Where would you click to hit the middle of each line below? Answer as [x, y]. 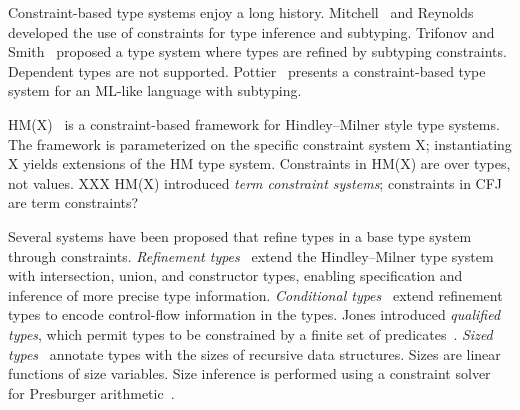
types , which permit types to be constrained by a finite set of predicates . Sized [250, 333]
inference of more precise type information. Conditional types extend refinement [255, 294]
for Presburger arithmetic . [91, 392]
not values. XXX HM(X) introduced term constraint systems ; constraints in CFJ [255, 182]
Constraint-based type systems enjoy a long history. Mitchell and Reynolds [241, 12]
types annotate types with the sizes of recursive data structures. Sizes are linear [254, 353]
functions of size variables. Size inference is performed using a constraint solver [249, 373]
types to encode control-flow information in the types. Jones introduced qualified [254, 314]
